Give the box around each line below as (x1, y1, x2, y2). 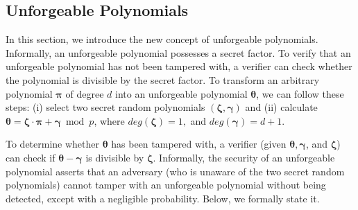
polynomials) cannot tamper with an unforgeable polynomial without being (6, 177, 326, 192)
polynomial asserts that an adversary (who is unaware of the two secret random (6, 164, 345, 178)
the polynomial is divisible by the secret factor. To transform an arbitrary (6, 72, 320, 87)
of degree (65, 86, 104, 100)
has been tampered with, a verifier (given (111, 137, 287, 151)
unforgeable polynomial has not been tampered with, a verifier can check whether (6, 59, 352, 73)
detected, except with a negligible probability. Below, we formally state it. (6, 191, 320, 205)
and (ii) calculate (245, 100, 318, 114)
